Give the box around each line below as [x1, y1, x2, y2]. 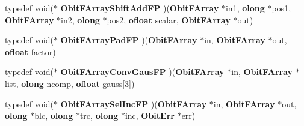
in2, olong [61, 13, 100, 26]
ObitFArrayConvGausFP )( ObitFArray [60, 65, 225, 78]
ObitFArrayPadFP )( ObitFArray [60, 34, 197, 46]
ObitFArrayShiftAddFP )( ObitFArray [60, 2, 219, 14]
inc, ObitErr [125, 109, 175, 122]
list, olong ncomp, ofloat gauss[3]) [5, 77, 135, 89]
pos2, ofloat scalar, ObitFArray [107, 13, 231, 26]
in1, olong [225, 2, 265, 14]
